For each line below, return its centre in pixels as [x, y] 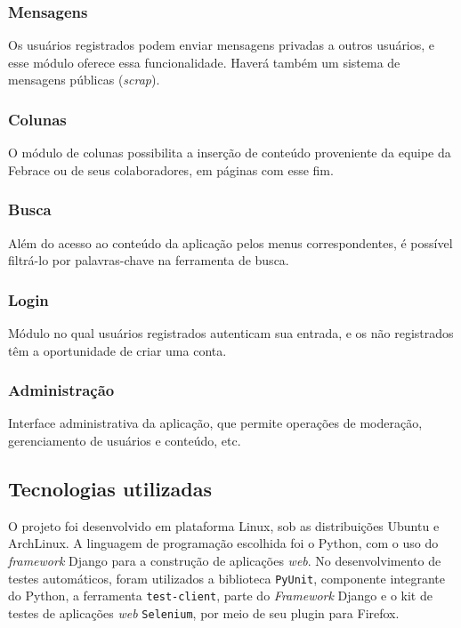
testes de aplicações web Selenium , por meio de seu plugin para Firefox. [204, 612]
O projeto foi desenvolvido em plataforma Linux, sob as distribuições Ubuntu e [224, 525]
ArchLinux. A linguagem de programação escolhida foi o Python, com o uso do [223, 543]
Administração [61, 390]
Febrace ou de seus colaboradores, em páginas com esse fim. [171, 169]
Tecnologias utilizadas [110, 489]
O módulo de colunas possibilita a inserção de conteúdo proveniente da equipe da [230, 153]
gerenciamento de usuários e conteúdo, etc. [125, 441]
